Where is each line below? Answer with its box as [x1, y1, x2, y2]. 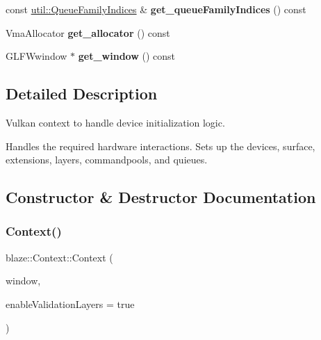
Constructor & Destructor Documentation [6, 186, 316, 208]
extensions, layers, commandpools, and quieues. [6, 152, 208, 167]
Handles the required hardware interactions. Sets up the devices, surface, [6, 138, 315, 153]
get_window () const [78, 49, 176, 63]
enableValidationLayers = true [6, 296, 135, 311]
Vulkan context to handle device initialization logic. [6, 115, 225, 129]
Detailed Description [6, 83, 158, 104]
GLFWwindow [6, 49, 67, 63]
